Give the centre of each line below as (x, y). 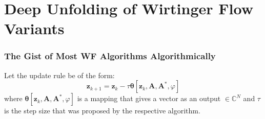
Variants (34, 28)
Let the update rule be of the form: (59, 75)
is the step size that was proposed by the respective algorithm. (102, 111)
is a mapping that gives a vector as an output (149, 98)
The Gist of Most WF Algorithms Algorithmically (110, 56)
